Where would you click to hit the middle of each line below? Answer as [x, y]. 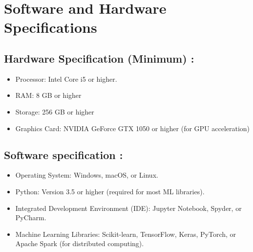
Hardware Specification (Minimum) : [99, 58]
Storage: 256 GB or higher [55, 111]
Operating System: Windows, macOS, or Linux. [87, 175]
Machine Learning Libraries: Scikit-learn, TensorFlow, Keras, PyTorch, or [126, 234]
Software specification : [63, 154]
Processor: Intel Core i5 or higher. [66, 79]
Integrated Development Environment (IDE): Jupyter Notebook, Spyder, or [128, 208]
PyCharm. [31, 218]
